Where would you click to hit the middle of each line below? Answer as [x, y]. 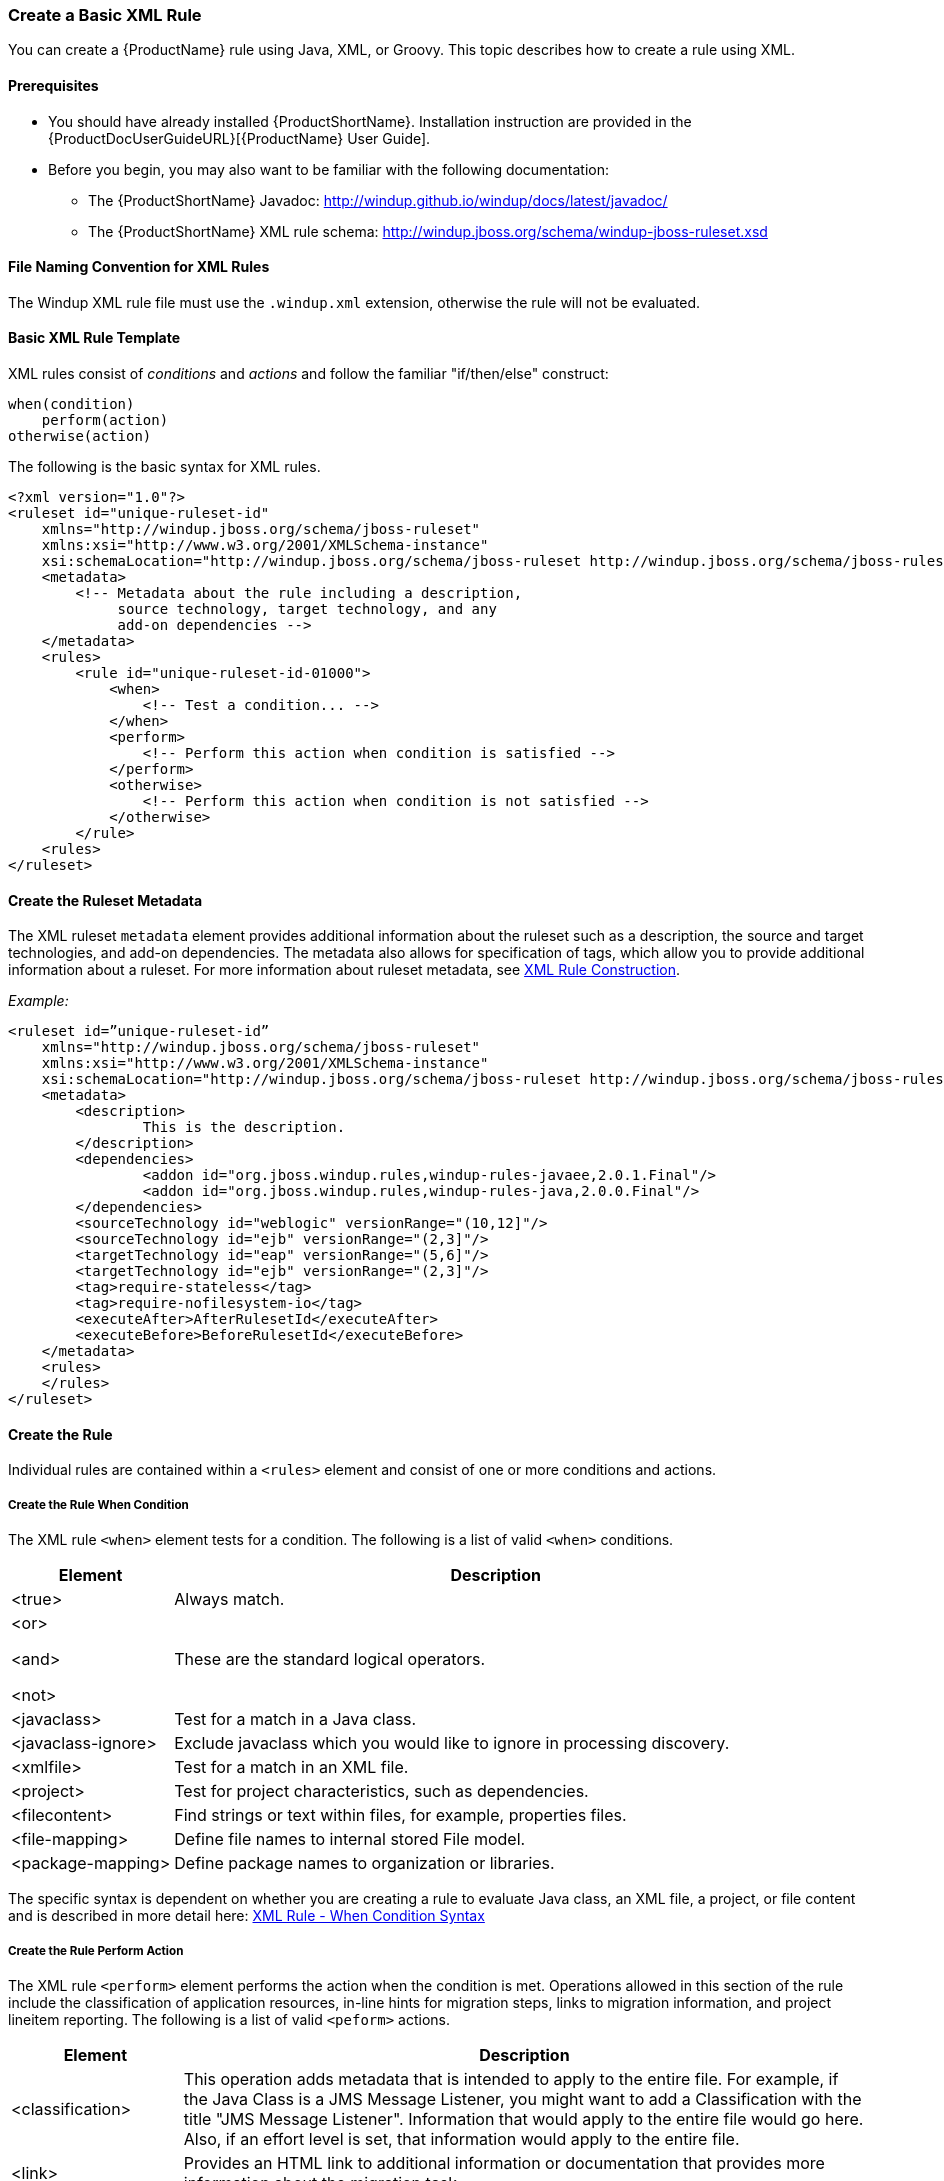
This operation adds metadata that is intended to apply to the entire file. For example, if [511, 2079]
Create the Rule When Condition [98, 1504]
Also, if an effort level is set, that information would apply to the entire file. [461, 2139]
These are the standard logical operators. [330, 1659]
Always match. [229, 1599]
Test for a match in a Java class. [295, 1719]
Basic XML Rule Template [94, 338]
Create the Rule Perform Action [96, 1950]
